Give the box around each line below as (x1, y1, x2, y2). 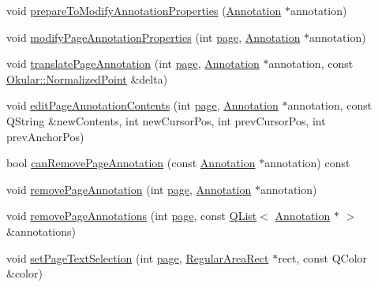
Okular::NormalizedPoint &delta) (6, 70, 168, 87)
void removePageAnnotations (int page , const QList (6, 207, 257, 224)
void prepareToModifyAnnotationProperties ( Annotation (6, 2, 282, 18)
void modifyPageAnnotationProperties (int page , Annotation (6, 28, 301, 45)
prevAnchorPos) (6, 128, 84, 144)
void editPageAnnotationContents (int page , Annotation (6, 97, 279, 114)
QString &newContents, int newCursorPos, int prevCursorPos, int (6, 112, 326, 129)
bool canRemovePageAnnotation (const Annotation (6, 155, 256, 171)
